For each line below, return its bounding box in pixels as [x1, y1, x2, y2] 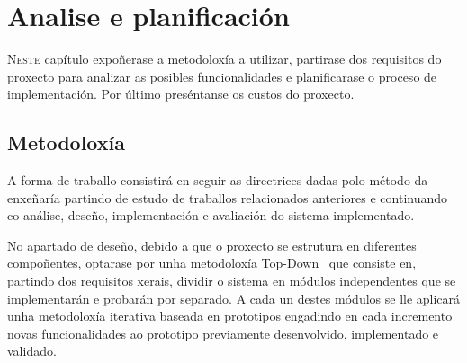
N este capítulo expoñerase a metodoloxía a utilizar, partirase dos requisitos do [7, 49, 442, 68]
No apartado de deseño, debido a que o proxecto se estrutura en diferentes [7, 235, 417, 254]
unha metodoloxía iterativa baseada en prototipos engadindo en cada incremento [7, 306, 453, 325]
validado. [7, 341, 57, 360]
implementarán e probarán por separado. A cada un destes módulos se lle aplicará [7, 288, 461, 307]
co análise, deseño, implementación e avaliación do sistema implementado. [7, 206, 415, 225]
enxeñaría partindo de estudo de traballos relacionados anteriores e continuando [7, 188, 448, 207]
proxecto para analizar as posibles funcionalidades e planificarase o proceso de [7, 66, 437, 85]
